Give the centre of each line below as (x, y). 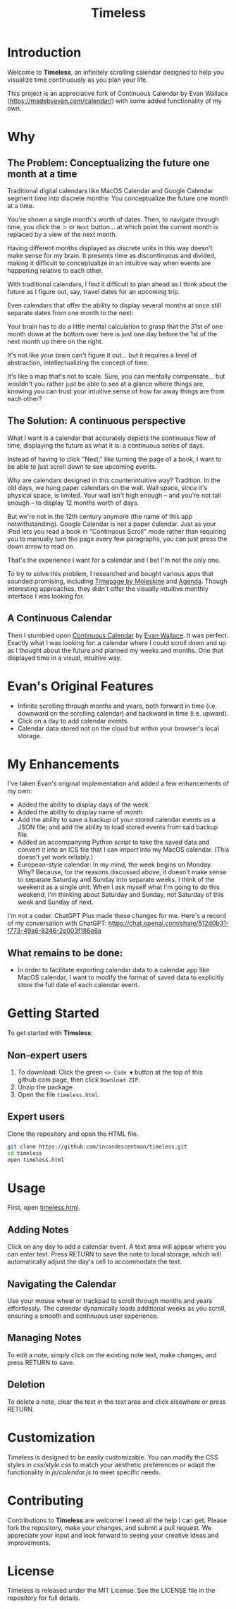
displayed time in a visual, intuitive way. (64, 658)
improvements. (29, 1543)
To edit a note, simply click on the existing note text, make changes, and (112, 1354)
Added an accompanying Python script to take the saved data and (113, 842)
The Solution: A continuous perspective (97, 421)
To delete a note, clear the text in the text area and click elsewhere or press (117, 1402)
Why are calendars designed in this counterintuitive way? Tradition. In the (114, 480)
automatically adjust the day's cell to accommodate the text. (94, 1262)
